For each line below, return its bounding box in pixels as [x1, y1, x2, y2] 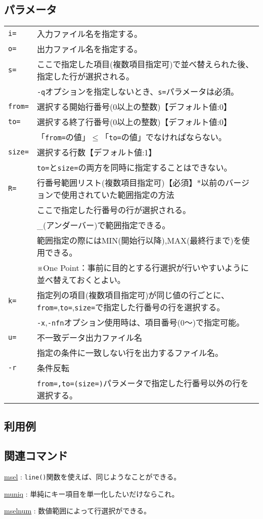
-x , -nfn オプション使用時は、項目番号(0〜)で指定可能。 [36, 316, 244, 329]
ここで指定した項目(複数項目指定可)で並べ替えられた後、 [36, 58, 254, 70]
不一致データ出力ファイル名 [36, 332, 142, 344]
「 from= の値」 [36, 131, 90, 143]
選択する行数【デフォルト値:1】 [36, 146, 157, 158]
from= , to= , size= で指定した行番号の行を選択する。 [36, 301, 225, 313]
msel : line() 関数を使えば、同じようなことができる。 [4, 471, 181, 482]
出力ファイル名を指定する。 [36, 43, 142, 55]
